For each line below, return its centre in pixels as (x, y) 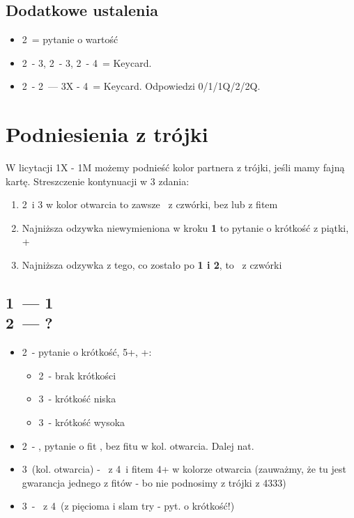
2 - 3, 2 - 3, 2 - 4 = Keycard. (87, 62)
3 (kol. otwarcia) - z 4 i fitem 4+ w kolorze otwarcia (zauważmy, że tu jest (184, 469)
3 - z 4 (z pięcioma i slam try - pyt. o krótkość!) (128, 506)
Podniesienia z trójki (107, 134)
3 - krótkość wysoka (82, 422)
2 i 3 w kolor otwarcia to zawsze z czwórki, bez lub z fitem (150, 204)
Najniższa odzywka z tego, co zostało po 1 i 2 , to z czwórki (152, 265)
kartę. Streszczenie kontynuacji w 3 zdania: (98, 181)
